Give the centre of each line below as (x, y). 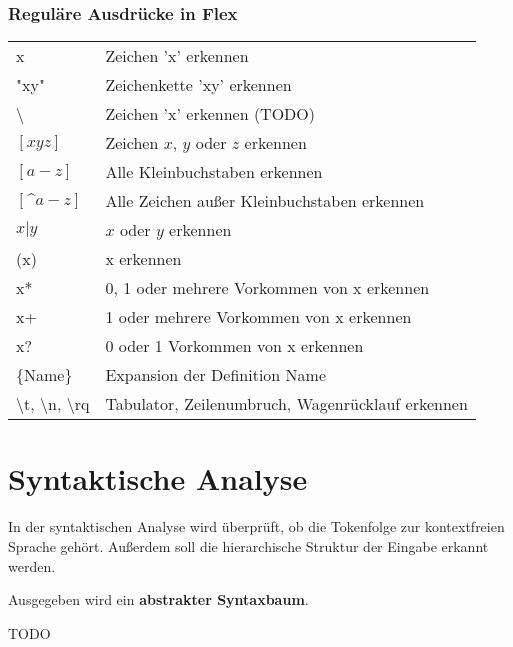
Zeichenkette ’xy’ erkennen (198, 85)
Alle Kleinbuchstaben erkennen (214, 172)
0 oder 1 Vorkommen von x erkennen (234, 346)
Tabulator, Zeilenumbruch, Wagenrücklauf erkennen (286, 404)
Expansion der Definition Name (216, 375)
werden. (32, 565)
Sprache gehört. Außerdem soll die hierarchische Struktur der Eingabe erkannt (248, 545)
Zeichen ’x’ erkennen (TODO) (210, 114)
